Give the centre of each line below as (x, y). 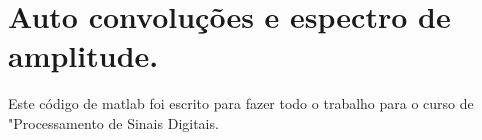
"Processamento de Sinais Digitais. (113, 122)
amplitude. (83, 55)
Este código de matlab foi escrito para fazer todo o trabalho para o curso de (241, 103)
